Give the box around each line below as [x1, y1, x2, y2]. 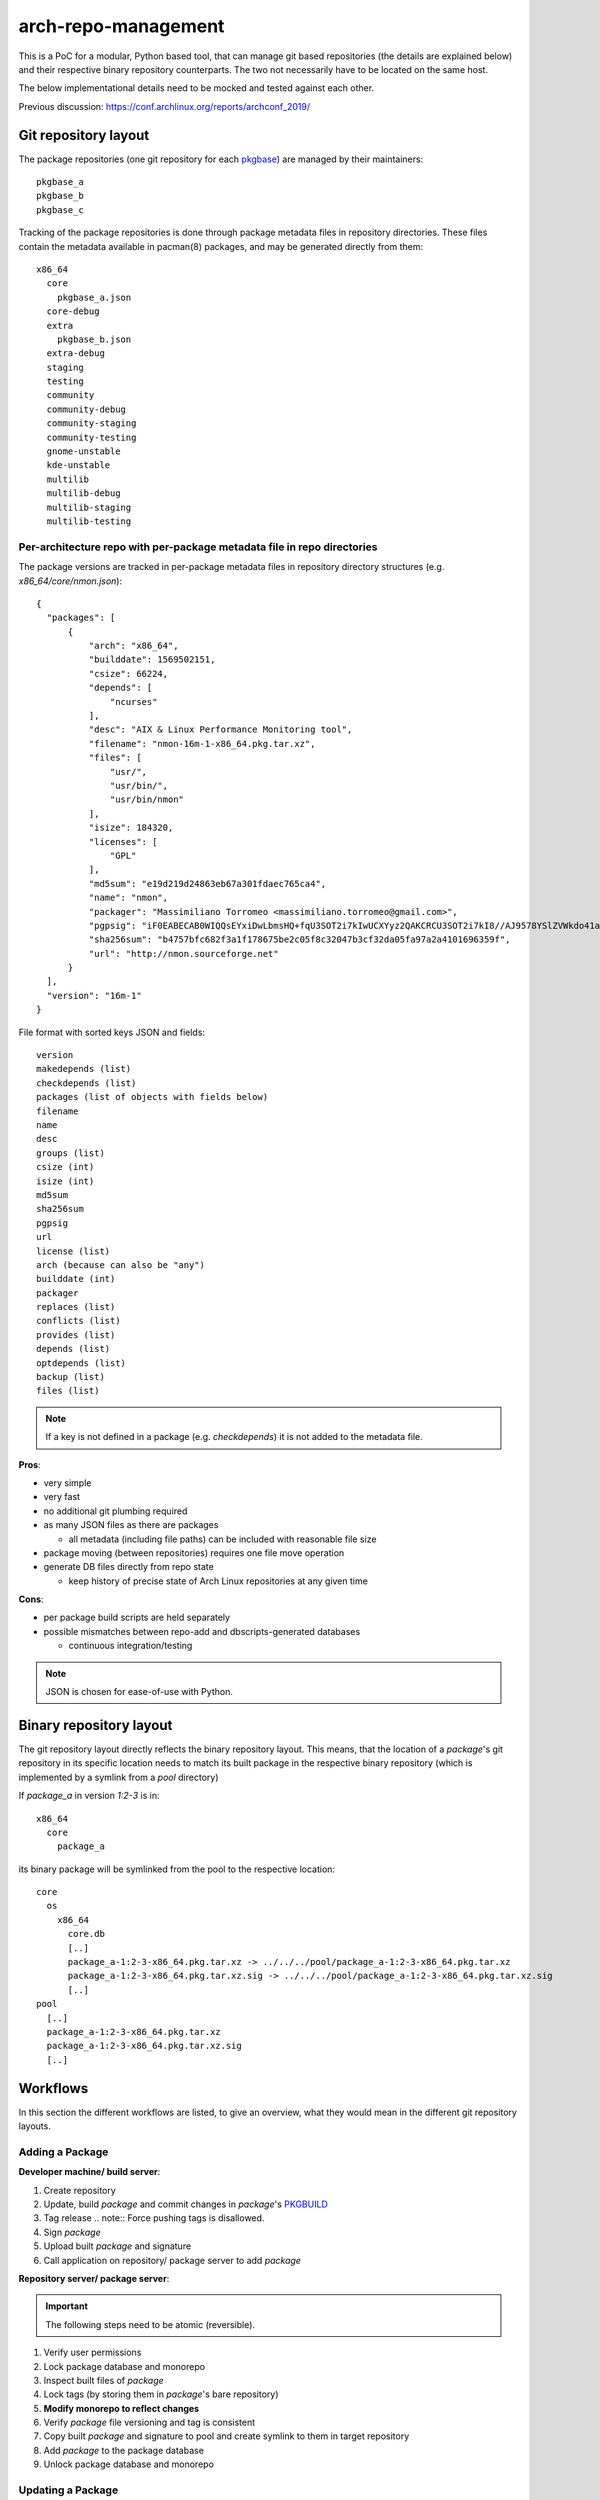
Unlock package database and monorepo [43, 2458, 215, 2470]
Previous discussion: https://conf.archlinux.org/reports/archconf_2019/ [18, 100, 310, 112]
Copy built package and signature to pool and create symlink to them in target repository [43, 2430, 410, 2442]
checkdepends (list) [36, 1077, 137, 1089]
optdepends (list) [36, 1357, 127, 1369]
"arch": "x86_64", [88, 640, 179, 652]
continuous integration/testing [68, 1640, 193, 1652]
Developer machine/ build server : [18, 2166, 161, 2178]
